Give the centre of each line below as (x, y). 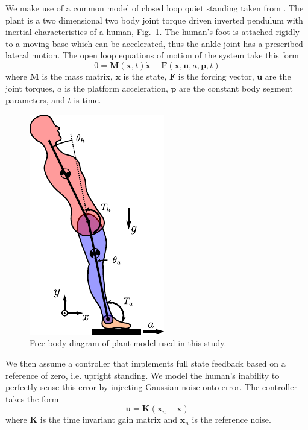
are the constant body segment (236, 88)
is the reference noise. (231, 419)
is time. (87, 100)
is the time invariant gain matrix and (109, 419)
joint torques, (30, 88)
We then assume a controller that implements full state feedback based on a (146, 363)
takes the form (32, 398)
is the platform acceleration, (116, 88)
